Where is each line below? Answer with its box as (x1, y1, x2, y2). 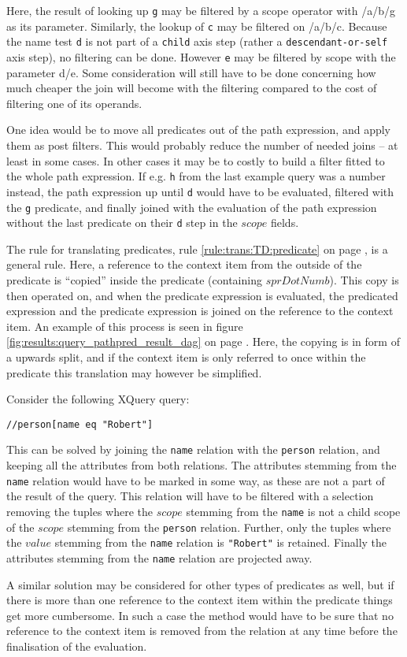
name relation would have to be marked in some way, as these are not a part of (6, 472, 385, 488)
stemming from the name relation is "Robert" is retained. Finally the (54, 534, 387, 551)
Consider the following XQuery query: (6, 391, 190, 407)
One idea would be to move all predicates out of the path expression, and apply (6, 121, 390, 138)
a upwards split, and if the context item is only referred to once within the (6, 348, 366, 365)
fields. (270, 214, 299, 231)
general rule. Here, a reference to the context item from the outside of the (6, 256, 362, 273)
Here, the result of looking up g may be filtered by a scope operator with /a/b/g (6, 2, 396, 18)
